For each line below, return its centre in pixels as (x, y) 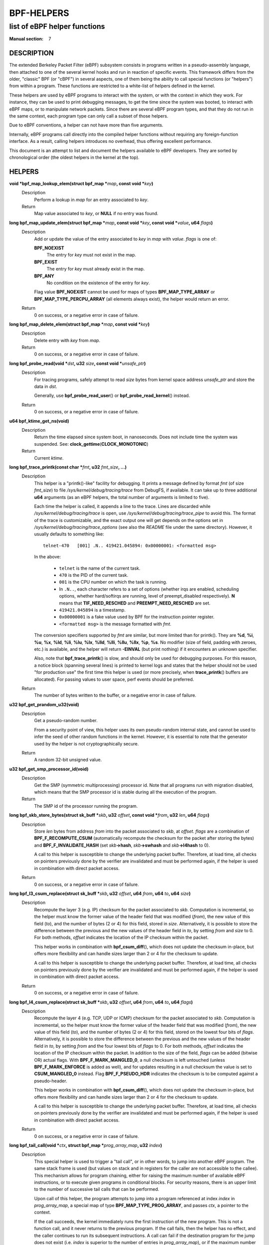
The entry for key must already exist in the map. (96, 269)
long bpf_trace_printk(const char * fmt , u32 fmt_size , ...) (68, 467)
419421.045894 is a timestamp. (92, 610)
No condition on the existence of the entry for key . (98, 283)
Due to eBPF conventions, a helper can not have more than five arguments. (86, 125)
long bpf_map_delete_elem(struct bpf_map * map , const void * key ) (79, 324)
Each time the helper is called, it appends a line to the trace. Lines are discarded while (122, 506)
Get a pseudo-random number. (66, 721)
